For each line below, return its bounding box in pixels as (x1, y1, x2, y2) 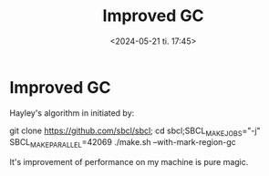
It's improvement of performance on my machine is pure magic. (9, 157, 249, 168)
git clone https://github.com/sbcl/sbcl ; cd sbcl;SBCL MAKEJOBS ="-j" (9, 125, 262, 138)
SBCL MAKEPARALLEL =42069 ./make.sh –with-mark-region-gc (9, 137, 237, 150)
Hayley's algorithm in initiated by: (9, 107, 135, 119)
